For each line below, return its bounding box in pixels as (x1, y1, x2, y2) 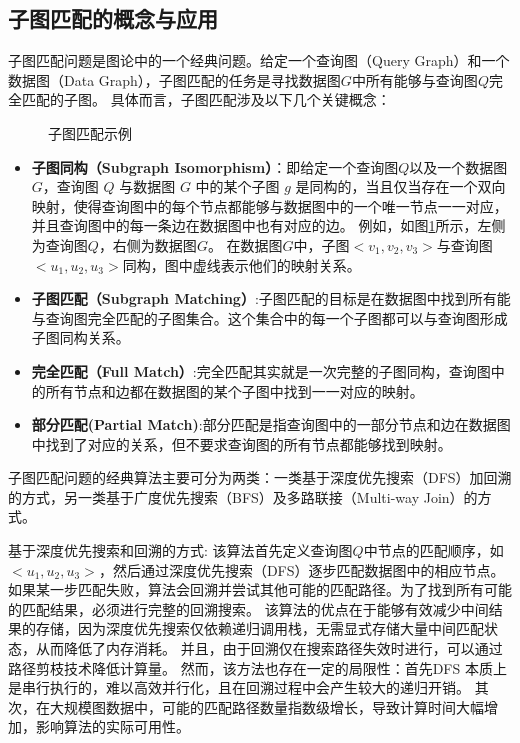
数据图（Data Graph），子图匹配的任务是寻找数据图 (8, 69, 341, 90)
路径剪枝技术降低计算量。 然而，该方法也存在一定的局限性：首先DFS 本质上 (8, 657, 507, 678)
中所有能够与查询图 (351, 69, 478, 90)
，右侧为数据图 (98, 234, 197, 255)
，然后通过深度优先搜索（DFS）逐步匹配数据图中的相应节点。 (98, 559, 505, 580)
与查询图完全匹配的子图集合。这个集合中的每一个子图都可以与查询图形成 (31, 307, 508, 328)
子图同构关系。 (31, 327, 130, 348)
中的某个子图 (195, 176, 280, 197)
